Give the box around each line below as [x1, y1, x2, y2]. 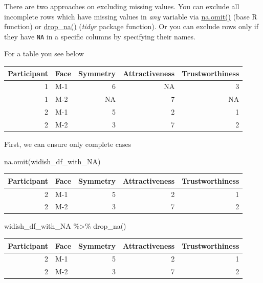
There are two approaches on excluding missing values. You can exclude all [4, 1, 239, 11]
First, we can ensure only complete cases [4, 139, 131, 149]
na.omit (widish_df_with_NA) [4, 156, 101, 166]
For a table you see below [4, 48, 84, 59]
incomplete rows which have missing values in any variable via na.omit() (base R [4, 11, 257, 21]
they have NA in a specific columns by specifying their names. [4, 31, 195, 41]
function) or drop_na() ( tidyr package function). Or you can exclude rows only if [4, 21, 258, 32]
